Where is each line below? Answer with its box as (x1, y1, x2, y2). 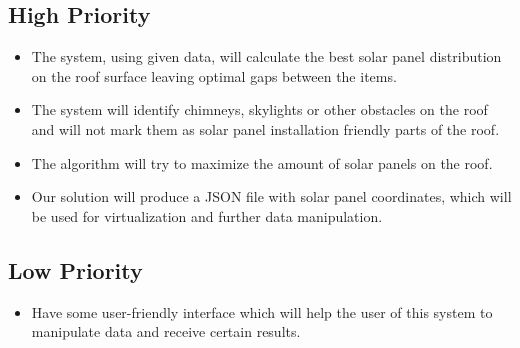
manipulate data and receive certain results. (31, 321, 301, 342)
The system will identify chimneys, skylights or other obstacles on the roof (31, 99, 488, 120)
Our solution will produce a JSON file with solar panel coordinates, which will (31, 186, 512, 207)
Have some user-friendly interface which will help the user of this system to (31, 301, 493, 322)
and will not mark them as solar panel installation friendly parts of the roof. (31, 118, 500, 139)
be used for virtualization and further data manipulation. (31, 205, 383, 226)
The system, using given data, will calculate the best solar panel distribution (31, 46, 502, 67)
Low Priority (8, 254, 143, 285)
